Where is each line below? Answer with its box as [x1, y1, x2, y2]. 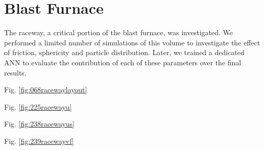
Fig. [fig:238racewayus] [4, 118, 75, 129]
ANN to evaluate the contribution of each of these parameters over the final [4, 57, 242, 67]
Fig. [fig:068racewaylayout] [4, 84, 87, 95]
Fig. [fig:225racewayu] [4, 101, 72, 112]
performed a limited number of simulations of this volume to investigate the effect [4, 37, 260, 47]
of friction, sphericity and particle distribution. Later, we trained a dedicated [4, 47, 245, 58]
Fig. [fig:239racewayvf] [4, 135, 74, 146]
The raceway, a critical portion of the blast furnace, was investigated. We [4, 27, 233, 38]
